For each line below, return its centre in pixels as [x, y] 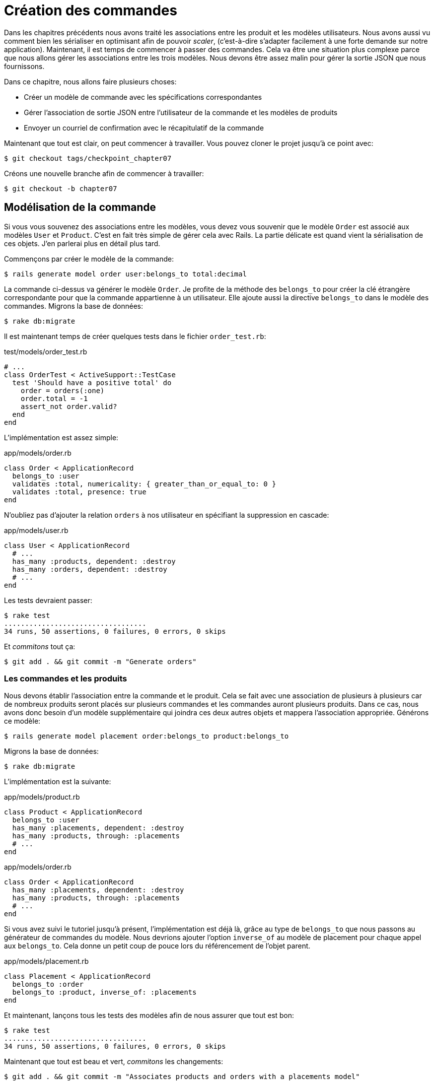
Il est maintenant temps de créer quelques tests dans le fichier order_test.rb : [135, 336]
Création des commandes [91, 10]
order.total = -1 [54, 398]
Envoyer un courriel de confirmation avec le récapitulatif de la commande [144, 128]
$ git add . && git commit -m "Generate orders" [100, 661]
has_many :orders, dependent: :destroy [90, 569]
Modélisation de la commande [80, 207]
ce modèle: [22, 721]
